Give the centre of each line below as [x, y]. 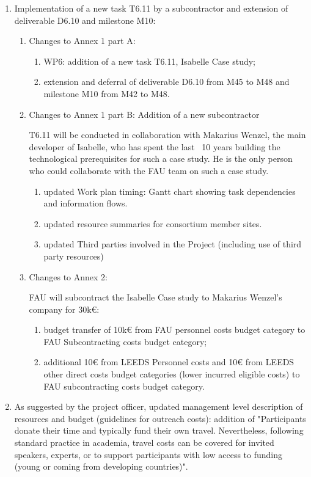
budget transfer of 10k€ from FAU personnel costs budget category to [174, 330]
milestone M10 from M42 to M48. [107, 93]
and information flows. [86, 203]
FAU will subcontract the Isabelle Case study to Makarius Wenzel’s [155, 297]
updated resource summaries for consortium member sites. [153, 223]
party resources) [74, 256]
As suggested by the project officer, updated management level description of [159, 406]
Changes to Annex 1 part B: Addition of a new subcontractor [144, 114]
